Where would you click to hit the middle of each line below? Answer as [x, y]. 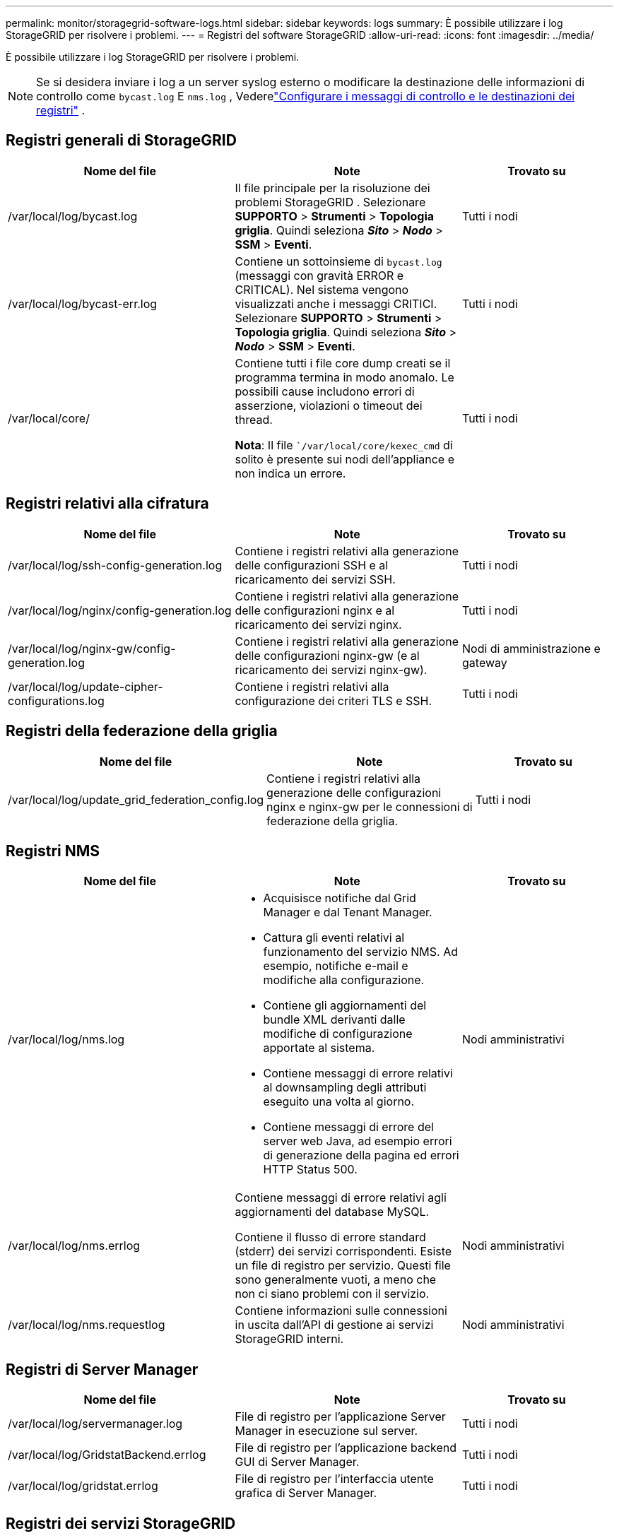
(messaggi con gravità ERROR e [319, 275]
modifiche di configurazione [338, 1034]
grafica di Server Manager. [306, 1493]
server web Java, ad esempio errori [358, 1141]
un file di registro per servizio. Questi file [343, 1266]
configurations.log [56, 700]
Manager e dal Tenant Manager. [348, 912]
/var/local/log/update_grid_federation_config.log [136, 799]
